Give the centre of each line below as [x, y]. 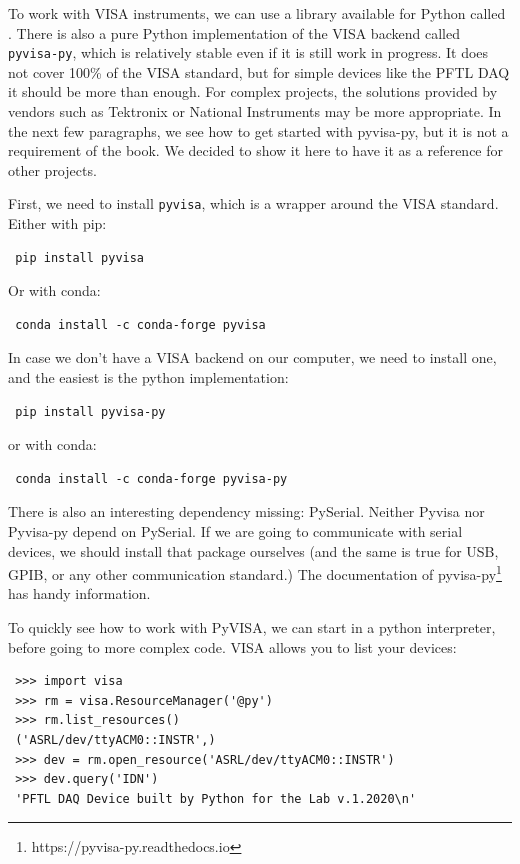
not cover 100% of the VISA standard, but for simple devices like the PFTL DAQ [259, 71]
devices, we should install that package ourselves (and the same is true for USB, [253, 550]
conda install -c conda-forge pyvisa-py [151, 478]
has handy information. [79, 593]
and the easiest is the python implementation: [148, 377]
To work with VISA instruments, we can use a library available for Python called [257, 13]
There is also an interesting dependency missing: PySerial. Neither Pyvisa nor [246, 511]
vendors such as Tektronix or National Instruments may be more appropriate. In [255, 111]
